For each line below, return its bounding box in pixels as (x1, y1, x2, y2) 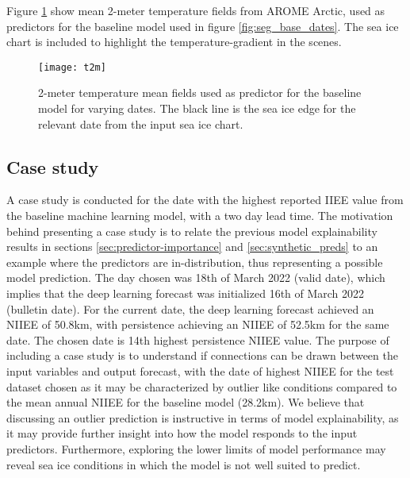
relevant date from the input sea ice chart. (38, 115, 243, 132)
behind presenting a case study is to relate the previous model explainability (6, 222, 377, 239)
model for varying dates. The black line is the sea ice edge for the (38, 100, 356, 117)
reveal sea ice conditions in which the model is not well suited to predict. (6, 456, 361, 472)
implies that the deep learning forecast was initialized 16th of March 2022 (6, 284, 365, 301)
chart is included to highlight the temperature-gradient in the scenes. (6, 33, 342, 50)
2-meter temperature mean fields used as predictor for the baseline (38, 84, 362, 101)
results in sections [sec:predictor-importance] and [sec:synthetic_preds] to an (6, 238, 378, 255)
